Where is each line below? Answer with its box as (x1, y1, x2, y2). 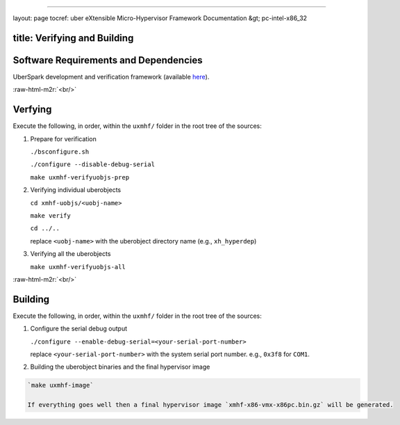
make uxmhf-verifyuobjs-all (30, 263, 126, 271)
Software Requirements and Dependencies (12, 54, 203, 66)
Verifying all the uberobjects (30, 250, 111, 258)
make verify (30, 211, 71, 219)
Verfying (12, 104, 52, 115)
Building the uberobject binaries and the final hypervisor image (30, 362, 210, 371)
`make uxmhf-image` (27, 381, 94, 390)
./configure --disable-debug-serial (30, 161, 156, 168)
